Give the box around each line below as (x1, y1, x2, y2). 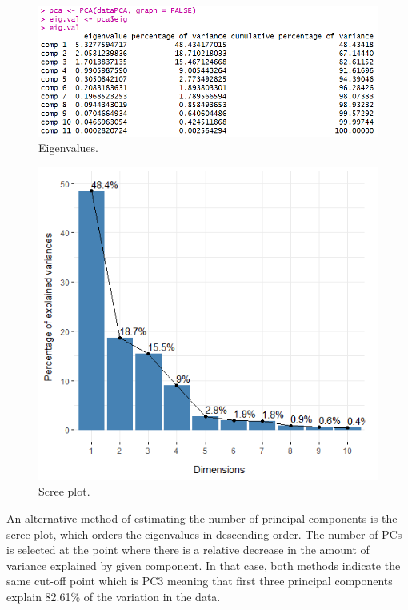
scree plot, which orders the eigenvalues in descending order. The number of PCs (6, 525, 402, 542)
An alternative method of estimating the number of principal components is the (6, 509, 398, 526)
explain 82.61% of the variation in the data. (6, 588, 221, 604)
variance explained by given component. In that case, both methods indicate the (6, 556, 401, 573)
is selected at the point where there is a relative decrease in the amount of (6, 541, 370, 558)
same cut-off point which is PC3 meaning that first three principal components (6, 572, 393, 589)
